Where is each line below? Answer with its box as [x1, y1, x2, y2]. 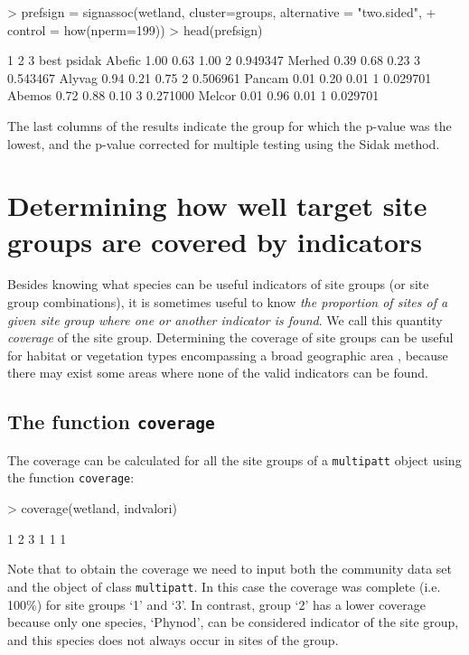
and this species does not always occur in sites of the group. [7, 630, 339, 649]
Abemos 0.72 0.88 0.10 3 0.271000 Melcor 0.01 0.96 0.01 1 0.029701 [7, 86, 380, 105]
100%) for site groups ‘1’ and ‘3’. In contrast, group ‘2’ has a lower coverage [7, 594, 426, 613]
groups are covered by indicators [7, 222, 423, 259]
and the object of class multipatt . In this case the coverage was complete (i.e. [7, 576, 441, 595]
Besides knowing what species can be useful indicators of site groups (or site [7, 275, 429, 294]
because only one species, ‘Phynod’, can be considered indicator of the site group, [7, 613, 459, 632]
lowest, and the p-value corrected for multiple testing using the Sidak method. [7, 134, 440, 153]
